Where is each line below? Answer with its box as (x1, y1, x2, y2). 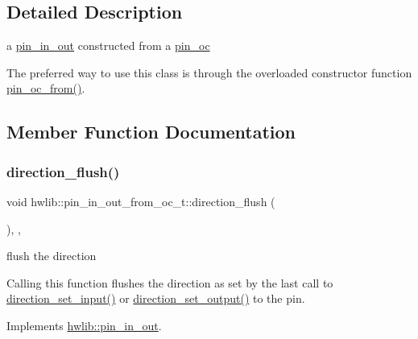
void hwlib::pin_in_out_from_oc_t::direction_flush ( (6, 192, 275, 209)
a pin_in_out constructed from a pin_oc (6, 37, 210, 54)
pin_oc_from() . (6, 80, 85, 97)
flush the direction (6, 247, 97, 264)
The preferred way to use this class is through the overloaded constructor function (6, 64, 412, 81)
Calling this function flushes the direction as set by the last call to (6, 274, 333, 291)
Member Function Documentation (6, 119, 296, 144)
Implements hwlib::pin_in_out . (6, 316, 162, 333)
